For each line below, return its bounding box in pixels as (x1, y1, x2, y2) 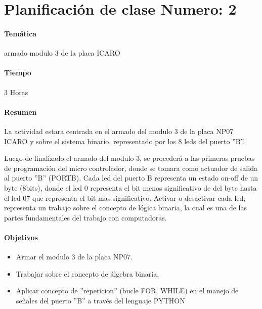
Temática (4, 28, 37, 38)
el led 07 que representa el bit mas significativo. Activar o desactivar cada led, (4, 192, 246, 203)
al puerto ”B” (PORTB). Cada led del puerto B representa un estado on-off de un (4, 172, 258, 183)
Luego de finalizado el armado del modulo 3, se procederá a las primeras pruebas (4, 153, 255, 163)
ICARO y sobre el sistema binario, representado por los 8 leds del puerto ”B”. (4, 136, 245, 146)
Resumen (4, 106, 37, 117)
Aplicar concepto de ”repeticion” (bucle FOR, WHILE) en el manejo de (16, 285, 239, 296)
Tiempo (4, 67, 31, 78)
